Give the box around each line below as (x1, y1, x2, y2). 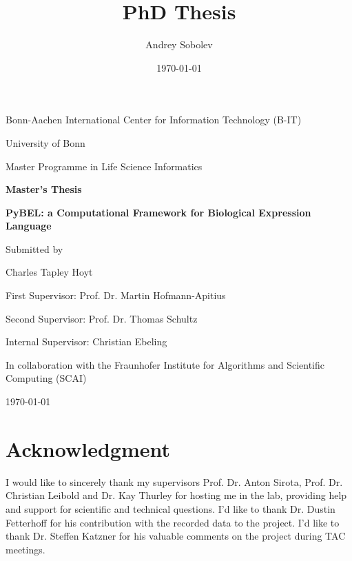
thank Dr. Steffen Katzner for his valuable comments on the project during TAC (6, 529, 346, 543)
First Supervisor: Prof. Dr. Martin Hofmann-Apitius (6, 288, 226, 303)
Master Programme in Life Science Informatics (6, 159, 203, 173)
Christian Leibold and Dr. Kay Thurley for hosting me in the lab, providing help (6, 488, 347, 502)
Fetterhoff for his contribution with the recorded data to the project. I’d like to (6, 515, 340, 529)
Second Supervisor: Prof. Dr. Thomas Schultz (6, 311, 198, 325)
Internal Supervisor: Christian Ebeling (6, 334, 167, 349)
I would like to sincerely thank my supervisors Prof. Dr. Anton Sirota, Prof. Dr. (6, 474, 343, 489)
